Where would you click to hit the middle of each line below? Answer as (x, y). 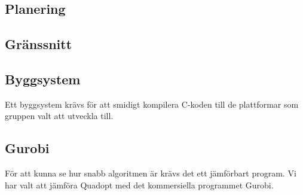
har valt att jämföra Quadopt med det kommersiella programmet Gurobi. (139, 185)
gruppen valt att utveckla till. (59, 116)
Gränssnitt (39, 44)
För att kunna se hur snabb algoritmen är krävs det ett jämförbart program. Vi (151, 173)
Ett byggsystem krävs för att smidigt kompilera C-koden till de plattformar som (152, 104)
